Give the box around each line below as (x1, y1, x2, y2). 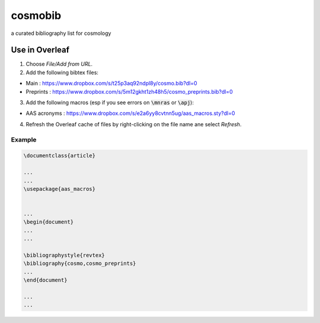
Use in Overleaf (11, 45, 70, 55)
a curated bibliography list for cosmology (11, 30, 111, 37)
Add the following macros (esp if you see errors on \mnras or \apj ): (25, 99, 194, 106)
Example (11, 135, 37, 143)
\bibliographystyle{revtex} (23, 252, 105, 259)
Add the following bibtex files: (25, 69, 99, 76)
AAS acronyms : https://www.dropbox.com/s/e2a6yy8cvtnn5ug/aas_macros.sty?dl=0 (25, 110, 235, 117)
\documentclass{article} (23, 152, 96, 159)
